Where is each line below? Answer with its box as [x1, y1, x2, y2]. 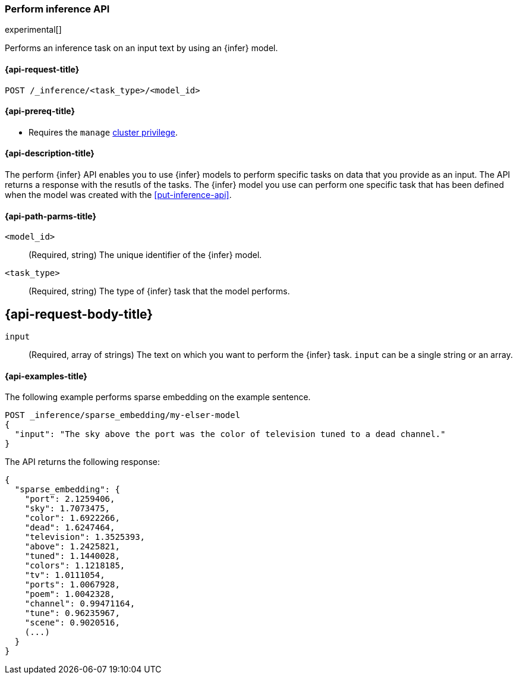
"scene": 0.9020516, [24, 618, 120, 628]
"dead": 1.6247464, [24, 523, 115, 533]
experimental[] [5, 24, 62, 35]
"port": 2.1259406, [24, 494, 115, 504]
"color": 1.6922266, [24, 513, 120, 523]
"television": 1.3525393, [24, 532, 146, 542]
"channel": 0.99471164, [24, 599, 135, 609]
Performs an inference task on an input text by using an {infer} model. [5, 43, 278, 54]
